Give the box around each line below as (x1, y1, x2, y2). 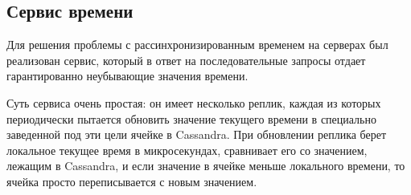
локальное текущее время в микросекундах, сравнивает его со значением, (6, 141, 368, 158)
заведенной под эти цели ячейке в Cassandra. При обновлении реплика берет (6, 126, 387, 143)
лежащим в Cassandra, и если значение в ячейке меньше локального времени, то (6, 157, 405, 174)
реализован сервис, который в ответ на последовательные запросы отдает (6, 51, 366, 68)
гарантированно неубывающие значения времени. (6, 67, 249, 84)
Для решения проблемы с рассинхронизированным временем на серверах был (6, 36, 388, 53)
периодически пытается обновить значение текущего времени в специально (6, 110, 376, 127)
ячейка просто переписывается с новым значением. (6, 173, 257, 189)
